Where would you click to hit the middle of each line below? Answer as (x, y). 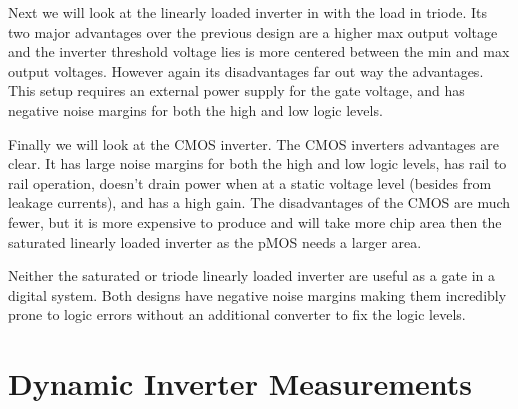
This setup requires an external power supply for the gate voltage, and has (236, 90)
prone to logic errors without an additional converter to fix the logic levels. (237, 314)
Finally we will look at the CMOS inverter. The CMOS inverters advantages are (253, 143)
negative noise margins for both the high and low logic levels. (195, 109)
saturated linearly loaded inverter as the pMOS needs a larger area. (215, 241)
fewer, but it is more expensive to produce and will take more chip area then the (255, 221)
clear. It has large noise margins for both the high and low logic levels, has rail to (257, 163)
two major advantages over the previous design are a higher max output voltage (253, 31)
